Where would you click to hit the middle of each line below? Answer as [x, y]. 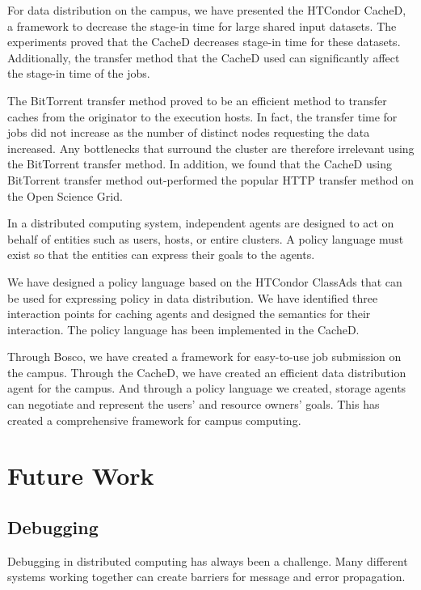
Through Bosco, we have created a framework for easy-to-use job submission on [204, 357]
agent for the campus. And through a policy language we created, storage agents [207, 388]
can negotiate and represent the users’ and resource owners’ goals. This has [194, 404]
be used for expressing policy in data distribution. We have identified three [193, 297]
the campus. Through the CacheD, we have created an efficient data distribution [207, 372]
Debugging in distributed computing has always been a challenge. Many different [208, 560]
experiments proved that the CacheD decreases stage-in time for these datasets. [204, 42]
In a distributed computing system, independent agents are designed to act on [201, 223]
